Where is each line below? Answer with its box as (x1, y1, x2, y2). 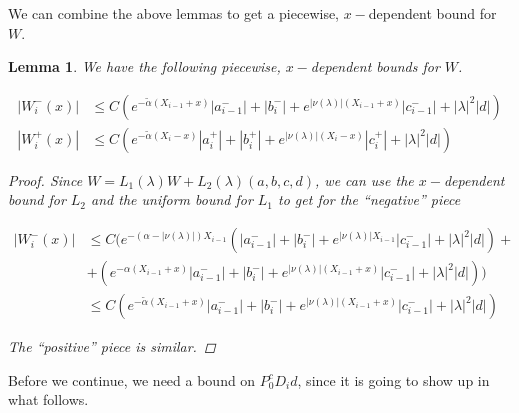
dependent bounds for (310, 56, 440, 77)
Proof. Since (8, 169, 83, 190)
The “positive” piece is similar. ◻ (8, 336, 216, 357)
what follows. (8, 389, 89, 410)
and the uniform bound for (91, 189, 253, 210)
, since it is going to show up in (297, 369, 490, 390)
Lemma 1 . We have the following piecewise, (8, 56, 281, 77)
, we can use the (315, 169, 414, 190)
